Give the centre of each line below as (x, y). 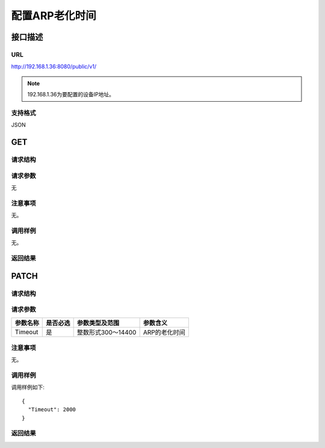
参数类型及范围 (98, 323)
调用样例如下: (28, 387)
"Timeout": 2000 (52, 410)
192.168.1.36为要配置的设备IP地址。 (71, 95)
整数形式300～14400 (107, 332)
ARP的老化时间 (164, 332)
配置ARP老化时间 (54, 16)
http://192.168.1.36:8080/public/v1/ (54, 67)
